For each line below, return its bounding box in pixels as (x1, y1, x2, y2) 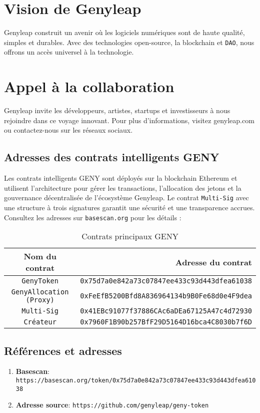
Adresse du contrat (175, 256, 252, 268)
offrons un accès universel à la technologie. (4, 47, 134, 57)
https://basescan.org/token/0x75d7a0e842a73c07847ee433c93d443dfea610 (15, 376, 256, 384)
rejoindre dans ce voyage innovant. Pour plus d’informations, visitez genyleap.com (4, 115, 254, 125)
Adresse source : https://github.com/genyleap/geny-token (15, 399, 209, 410)
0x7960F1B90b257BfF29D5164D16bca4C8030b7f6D (80, 318, 252, 326)
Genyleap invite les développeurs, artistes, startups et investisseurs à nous (4, 105, 230, 116)
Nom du (23, 250, 56, 262)
